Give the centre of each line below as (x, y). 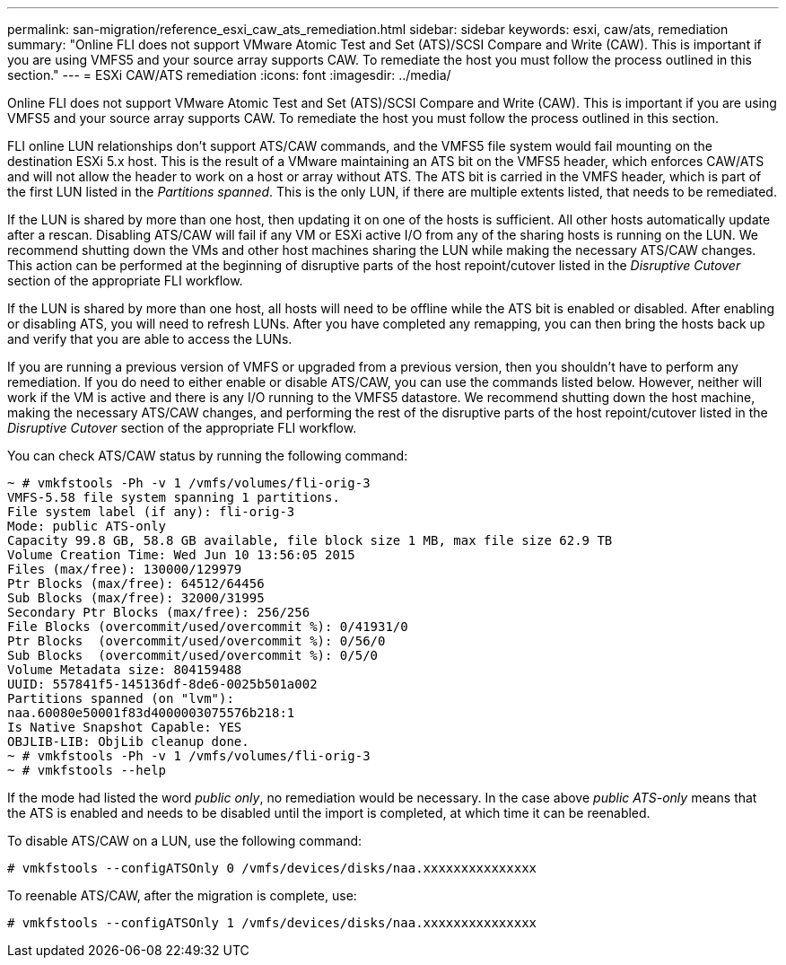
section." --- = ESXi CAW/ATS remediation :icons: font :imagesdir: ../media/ (229, 75)
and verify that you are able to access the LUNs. (150, 339)
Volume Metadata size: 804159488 (125, 670)
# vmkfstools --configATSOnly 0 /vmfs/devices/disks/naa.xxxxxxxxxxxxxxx (272, 868)
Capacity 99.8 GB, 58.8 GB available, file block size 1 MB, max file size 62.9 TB (310, 540)
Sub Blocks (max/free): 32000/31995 (136, 598)
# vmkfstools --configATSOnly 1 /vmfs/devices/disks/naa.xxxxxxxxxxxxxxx (272, 923)
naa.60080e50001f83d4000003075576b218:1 (151, 713)
